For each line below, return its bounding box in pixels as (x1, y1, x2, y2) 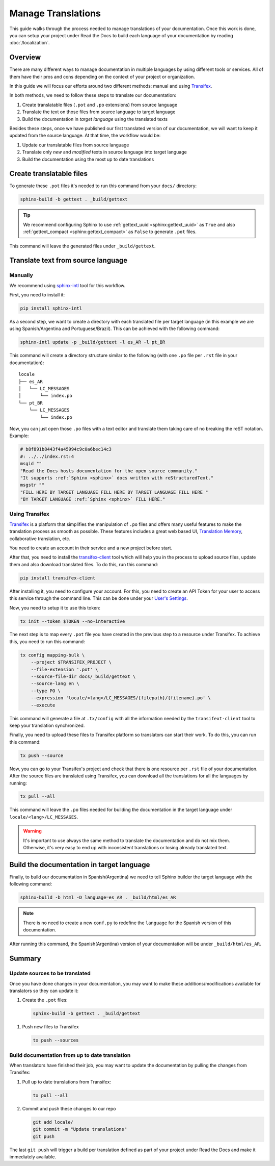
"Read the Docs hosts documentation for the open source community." (20, 468, 198, 474)
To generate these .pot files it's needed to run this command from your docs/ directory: (9, 183, 197, 189)
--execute (31, 702, 56, 708)
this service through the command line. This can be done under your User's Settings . (9, 595, 188, 601)
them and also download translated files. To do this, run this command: (9, 561, 158, 567)
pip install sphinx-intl (20, 306, 82, 311)
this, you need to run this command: (9, 638, 85, 645)
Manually (9, 272, 33, 279)
